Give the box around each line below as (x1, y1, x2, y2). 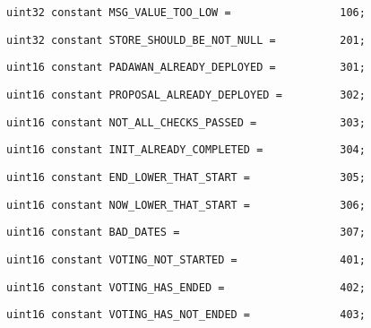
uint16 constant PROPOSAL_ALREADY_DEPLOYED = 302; (6, 88, 366, 101)
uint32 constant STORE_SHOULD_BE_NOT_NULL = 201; (6, 33, 366, 47)
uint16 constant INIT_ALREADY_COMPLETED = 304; (6, 143, 366, 157)
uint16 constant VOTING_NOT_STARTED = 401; (6, 253, 366, 266)
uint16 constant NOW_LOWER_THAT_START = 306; (6, 198, 366, 211)
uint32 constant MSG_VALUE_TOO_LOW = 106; (6, 6, 366, 19)
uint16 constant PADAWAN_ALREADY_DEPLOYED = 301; (6, 61, 366, 74)
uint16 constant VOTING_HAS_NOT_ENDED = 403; (6, 308, 366, 322)
